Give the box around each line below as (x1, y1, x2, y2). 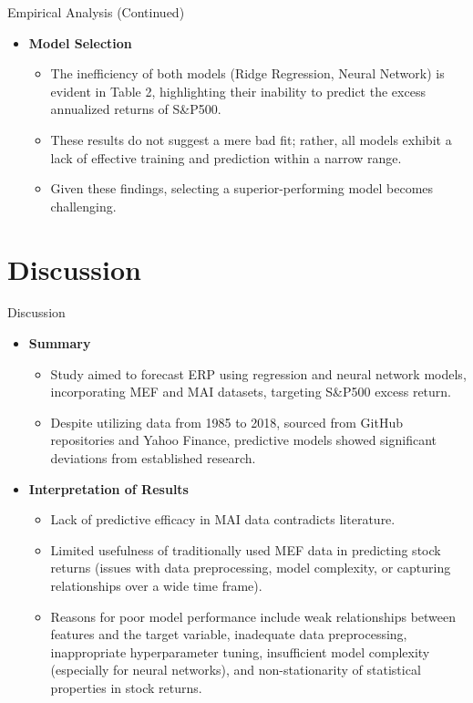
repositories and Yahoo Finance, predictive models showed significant (50, 430, 437, 450)
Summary (28, 334, 91, 353)
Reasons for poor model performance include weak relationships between (50, 606, 457, 625)
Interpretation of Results (28, 479, 189, 498)
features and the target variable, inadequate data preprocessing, (50, 625, 407, 644)
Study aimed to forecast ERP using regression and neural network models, (50, 364, 467, 383)
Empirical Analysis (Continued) (7, 3, 185, 21)
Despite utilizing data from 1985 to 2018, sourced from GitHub (50, 412, 403, 431)
